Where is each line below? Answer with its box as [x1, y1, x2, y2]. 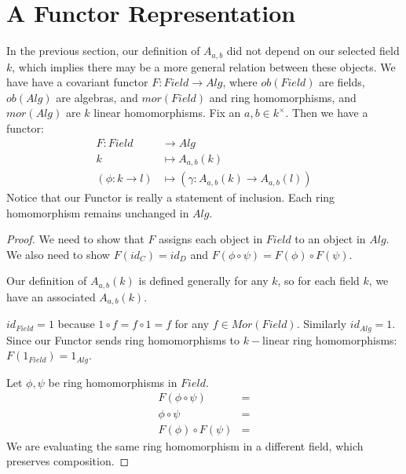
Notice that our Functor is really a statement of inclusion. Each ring [6, 189, 335, 206]
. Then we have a [285, 104, 368, 121]
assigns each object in [159, 231, 263, 247]
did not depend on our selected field [226, 42, 400, 59]
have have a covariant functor [6, 74, 148, 90]
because [57, 315, 95, 332]
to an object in [294, 231, 366, 247]
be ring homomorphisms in [48, 374, 177, 390]
